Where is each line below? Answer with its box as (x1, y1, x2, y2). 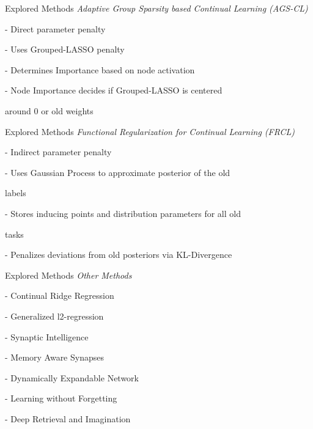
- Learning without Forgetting (5, 392, 117, 405)
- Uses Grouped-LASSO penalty (5, 43, 125, 56)
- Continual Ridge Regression (5, 289, 114, 302)
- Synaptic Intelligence (5, 330, 89, 343)
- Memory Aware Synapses (5, 351, 104, 364)
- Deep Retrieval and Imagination (5, 412, 131, 425)
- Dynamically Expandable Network (5, 371, 139, 384)
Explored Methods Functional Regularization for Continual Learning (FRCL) (5, 125, 295, 137)
